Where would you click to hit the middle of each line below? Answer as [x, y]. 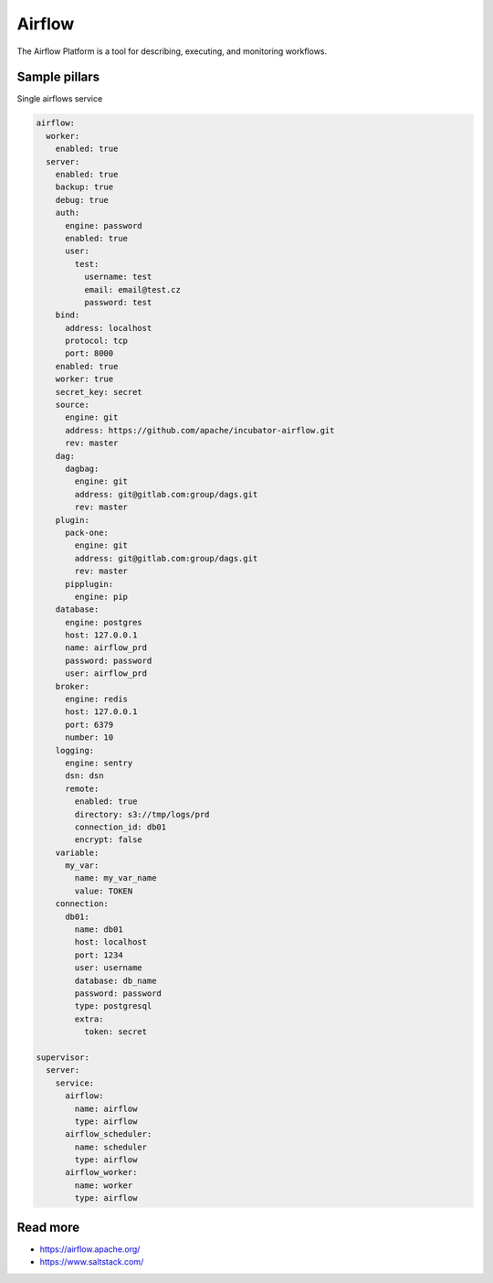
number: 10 [89, 738]
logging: [75, 750]
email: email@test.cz [132, 289]
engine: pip [101, 596]
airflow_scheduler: [109, 1134]
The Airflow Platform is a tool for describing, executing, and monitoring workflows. [172, 51]
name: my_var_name [115, 878]
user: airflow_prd [106, 674]
